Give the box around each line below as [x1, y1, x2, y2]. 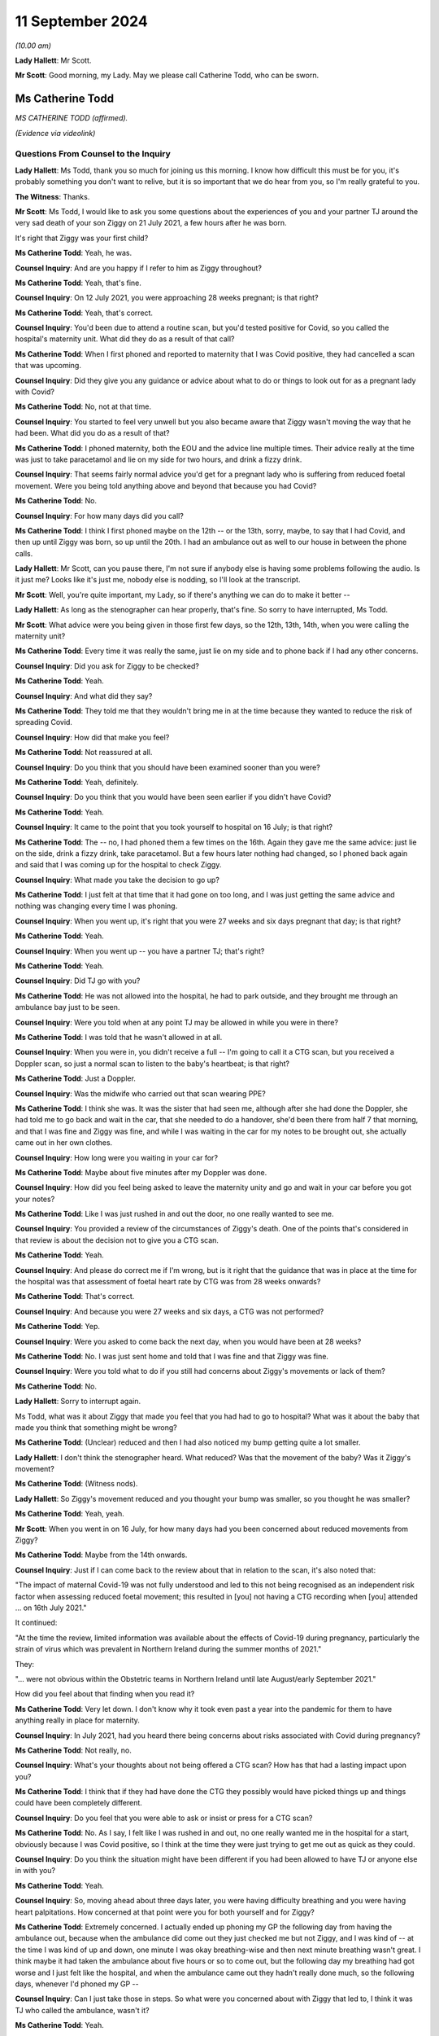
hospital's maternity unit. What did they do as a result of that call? [15, 334, 235, 344]
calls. [15, 548, 33, 558]
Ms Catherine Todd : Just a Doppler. [15, 1073, 136, 1083]
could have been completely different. [15, 1798, 142, 1808]
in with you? [15, 1866, 56, 1876]
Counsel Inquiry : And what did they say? [15, 691, 153, 700]
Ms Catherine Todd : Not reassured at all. [15, 748, 153, 757]
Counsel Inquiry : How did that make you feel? [15, 732, 170, 742]
